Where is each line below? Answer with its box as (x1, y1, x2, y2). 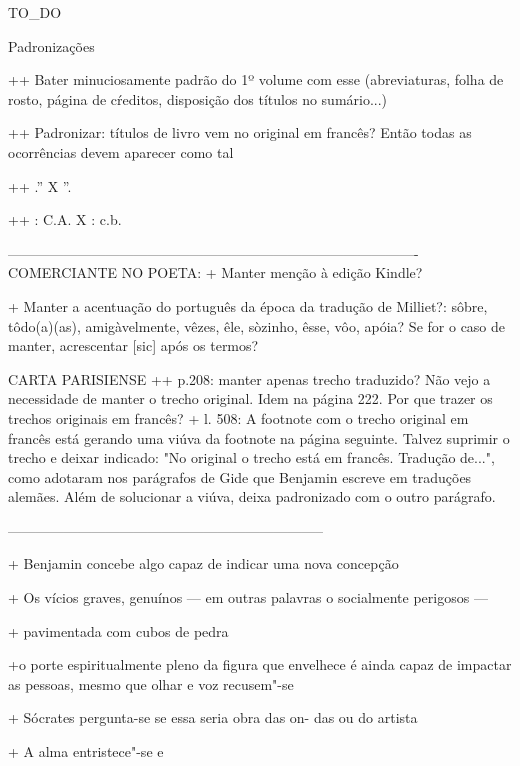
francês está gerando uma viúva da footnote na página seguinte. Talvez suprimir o (8, 427, 510, 448)
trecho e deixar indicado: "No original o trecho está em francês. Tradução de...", (8, 447, 495, 468)
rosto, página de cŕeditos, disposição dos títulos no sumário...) (8, 88, 388, 109)
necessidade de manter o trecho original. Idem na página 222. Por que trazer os (8, 388, 493, 409)
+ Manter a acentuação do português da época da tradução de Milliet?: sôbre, (8, 295, 488, 316)
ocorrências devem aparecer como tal (8, 141, 234, 162)
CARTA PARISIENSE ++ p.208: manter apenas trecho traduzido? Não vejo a (8, 368, 491, 389)
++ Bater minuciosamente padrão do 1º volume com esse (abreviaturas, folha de (8, 69, 504, 90)
